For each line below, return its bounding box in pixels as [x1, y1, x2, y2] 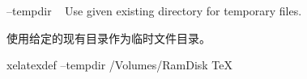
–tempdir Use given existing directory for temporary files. [6, 2, 302, 19]
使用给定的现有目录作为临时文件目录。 [6, 29, 211, 46]
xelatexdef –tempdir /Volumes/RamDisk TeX [6, 56, 233, 73]
